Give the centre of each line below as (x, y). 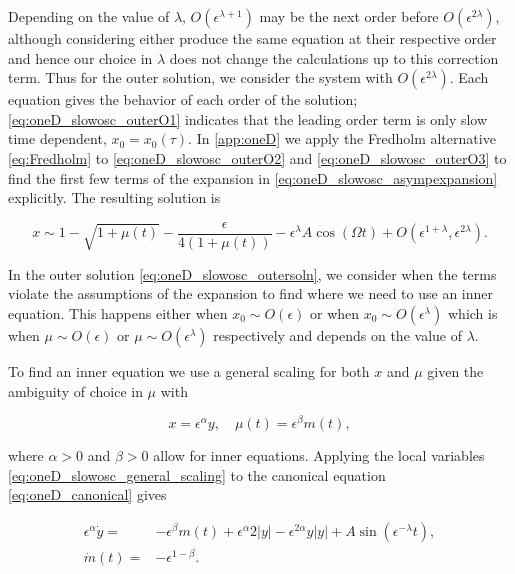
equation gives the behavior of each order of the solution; (183, 99)
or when (335, 313)
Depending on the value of (89, 16)
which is (473, 313)
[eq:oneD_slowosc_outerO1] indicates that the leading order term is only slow (248, 118)
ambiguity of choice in (75, 390)
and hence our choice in (80, 57)
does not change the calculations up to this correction (334, 57)
